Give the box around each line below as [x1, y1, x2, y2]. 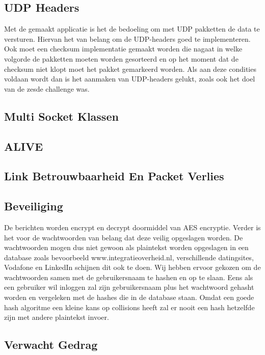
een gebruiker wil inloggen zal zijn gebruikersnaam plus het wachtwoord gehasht [4, 282, 254, 292]
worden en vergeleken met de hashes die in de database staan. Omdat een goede [4, 292, 254, 303]
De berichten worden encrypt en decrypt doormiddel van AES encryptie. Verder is [4, 222, 261, 232]
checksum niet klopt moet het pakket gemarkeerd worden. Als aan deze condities [4, 63, 256, 74]
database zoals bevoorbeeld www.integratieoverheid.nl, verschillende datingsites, [4, 252, 254, 262]
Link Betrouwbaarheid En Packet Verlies [4, 168, 224, 184]
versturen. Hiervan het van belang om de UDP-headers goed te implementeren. [4, 33, 251, 44]
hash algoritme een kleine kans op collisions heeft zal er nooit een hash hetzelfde [4, 302, 255, 312]
